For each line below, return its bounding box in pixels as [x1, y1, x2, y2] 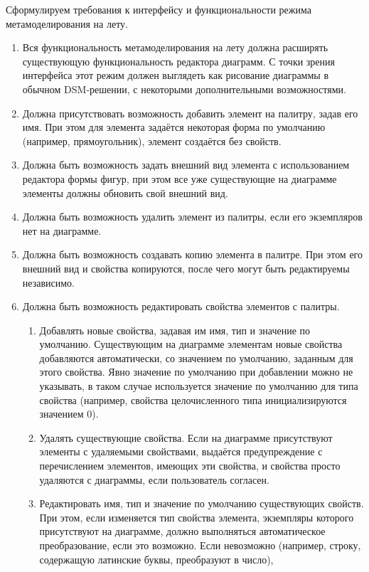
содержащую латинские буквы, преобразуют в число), [39, 551, 274, 566]
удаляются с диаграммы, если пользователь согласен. [39, 472, 269, 487]
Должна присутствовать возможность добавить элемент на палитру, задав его [22, 105, 358, 120]
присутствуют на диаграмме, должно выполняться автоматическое [39, 524, 326, 539]
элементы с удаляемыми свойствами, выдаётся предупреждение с [39, 444, 323, 459]
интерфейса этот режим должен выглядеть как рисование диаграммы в [22, 68, 329, 83]
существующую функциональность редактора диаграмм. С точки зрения [22, 53, 336, 68]
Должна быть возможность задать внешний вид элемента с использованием [22, 157, 350, 172]
